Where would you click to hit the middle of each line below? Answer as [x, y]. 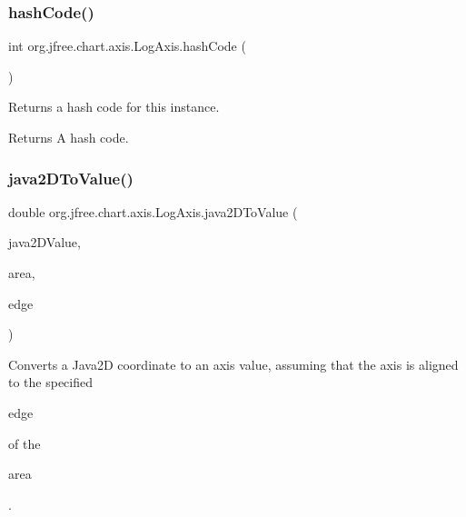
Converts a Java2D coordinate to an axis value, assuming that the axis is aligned [233, 364]
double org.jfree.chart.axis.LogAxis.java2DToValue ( [153, 211]
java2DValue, [45, 242]
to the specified [51, 382]
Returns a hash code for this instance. [114, 107]
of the [25, 443]
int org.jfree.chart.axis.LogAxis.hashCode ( [127, 46]
